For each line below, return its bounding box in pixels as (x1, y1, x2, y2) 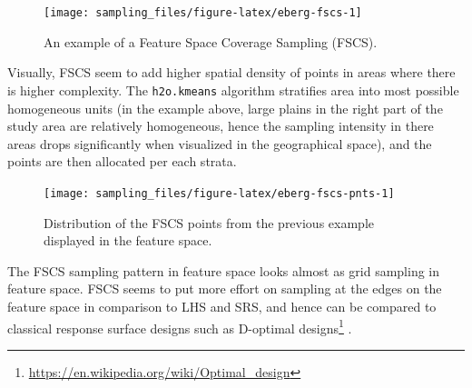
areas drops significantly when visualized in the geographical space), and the (7, 134, 432, 153)
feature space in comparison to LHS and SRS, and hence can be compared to (7, 296, 437, 315)
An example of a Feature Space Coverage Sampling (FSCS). (44, 32, 378, 51)
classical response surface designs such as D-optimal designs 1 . (7, 315, 352, 337)
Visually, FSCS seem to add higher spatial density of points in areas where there (7, 63, 456, 82)
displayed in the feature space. (44, 231, 212, 250)
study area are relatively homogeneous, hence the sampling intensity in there (7, 116, 434, 135)
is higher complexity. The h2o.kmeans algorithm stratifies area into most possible (7, 80, 459, 99)
